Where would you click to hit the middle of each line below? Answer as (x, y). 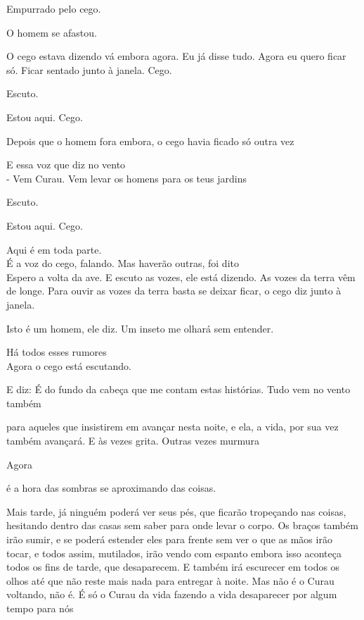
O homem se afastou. (52, 32)
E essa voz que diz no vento (66, 165)
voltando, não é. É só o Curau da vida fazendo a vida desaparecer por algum (172, 594)
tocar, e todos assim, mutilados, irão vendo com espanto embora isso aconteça (174, 553)
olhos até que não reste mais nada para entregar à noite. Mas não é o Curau (170, 580)
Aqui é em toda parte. (54, 249)
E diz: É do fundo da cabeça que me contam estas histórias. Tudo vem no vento (178, 389)
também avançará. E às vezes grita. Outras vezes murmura (133, 441)
